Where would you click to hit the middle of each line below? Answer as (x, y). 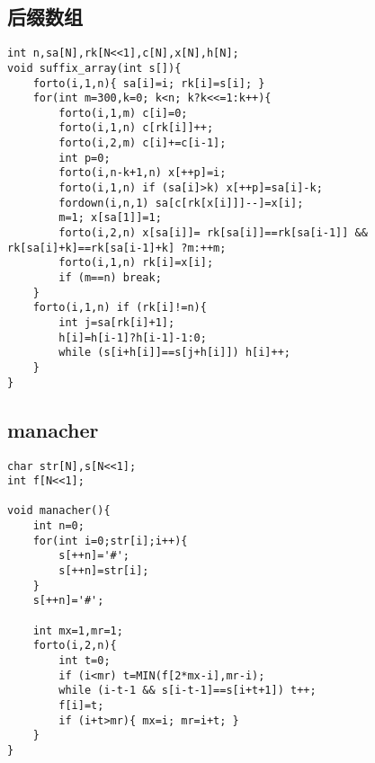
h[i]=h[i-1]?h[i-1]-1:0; (133, 337)
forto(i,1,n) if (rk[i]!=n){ (120, 308)
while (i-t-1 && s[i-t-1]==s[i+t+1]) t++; (187, 691)
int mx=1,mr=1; (78, 630)
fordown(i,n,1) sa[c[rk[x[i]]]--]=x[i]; (181, 203)
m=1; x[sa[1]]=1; (110, 218)
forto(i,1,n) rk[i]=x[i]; (136, 263)
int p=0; (85, 158)
